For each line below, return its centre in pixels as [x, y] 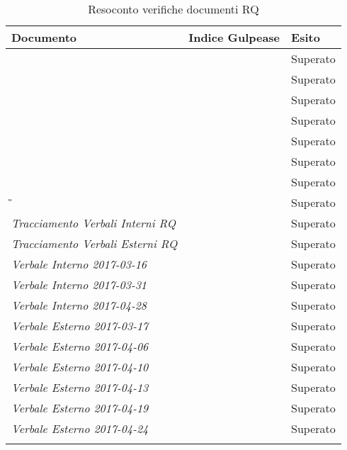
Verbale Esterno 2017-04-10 [80, 367]
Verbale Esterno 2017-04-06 [80, 346]
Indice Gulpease [234, 37]
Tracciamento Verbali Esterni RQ [95, 243]
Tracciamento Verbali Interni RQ [93, 223]
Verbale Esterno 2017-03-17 [80, 326]
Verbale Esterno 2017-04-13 [80, 387]
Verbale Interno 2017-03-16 [79, 264]
